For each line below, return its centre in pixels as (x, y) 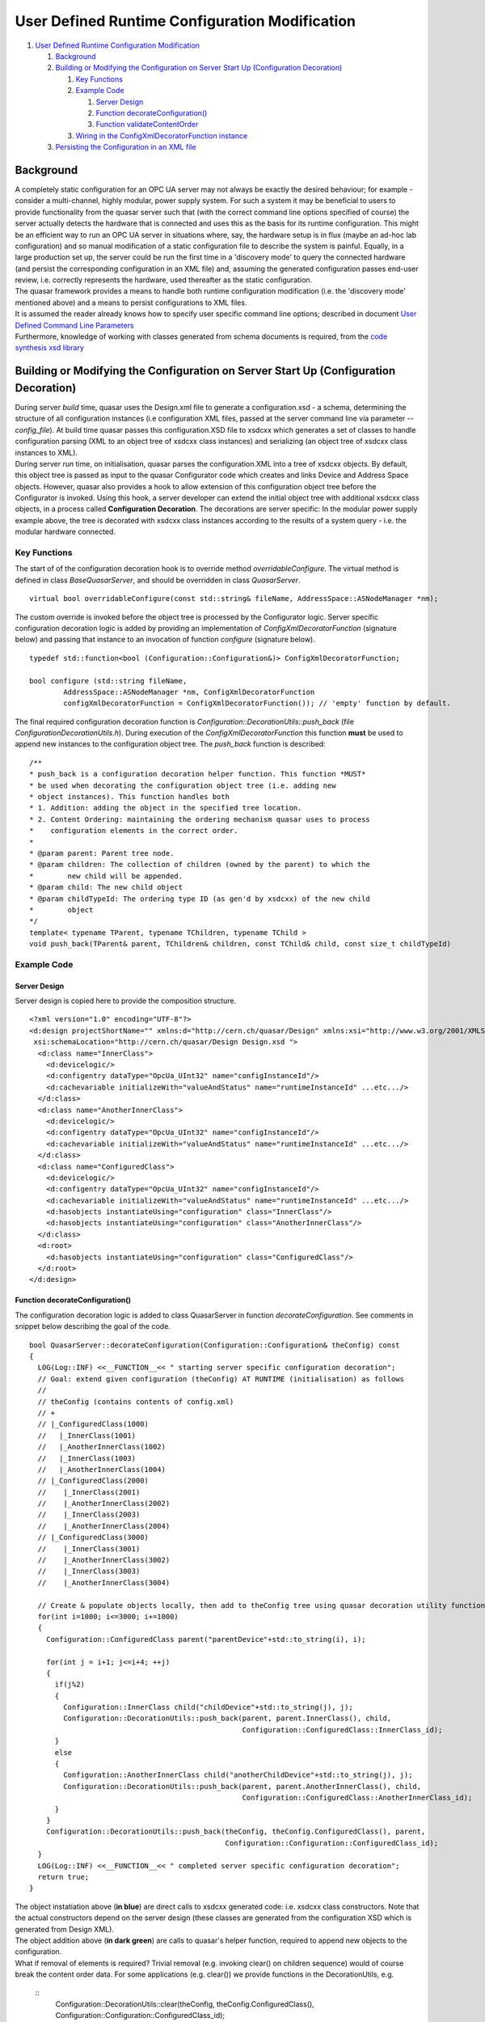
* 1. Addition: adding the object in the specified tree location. (166, 808)
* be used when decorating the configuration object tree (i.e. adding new (183, 785)
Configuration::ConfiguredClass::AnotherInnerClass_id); (357, 1798)
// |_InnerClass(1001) (87, 1435)
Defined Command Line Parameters (74, 325)
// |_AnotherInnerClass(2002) (104, 1504)
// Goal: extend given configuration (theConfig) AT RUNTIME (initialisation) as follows (221, 1379)
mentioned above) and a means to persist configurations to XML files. (131, 302)
